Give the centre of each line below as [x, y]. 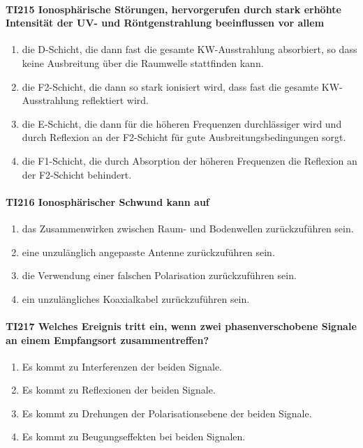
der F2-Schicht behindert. [77, 174]
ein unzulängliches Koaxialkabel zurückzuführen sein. [136, 298]
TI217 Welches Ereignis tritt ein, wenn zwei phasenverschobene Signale [181, 326]
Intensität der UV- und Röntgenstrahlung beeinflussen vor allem [165, 23]
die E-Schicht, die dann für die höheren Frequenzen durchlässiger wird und [182, 123]
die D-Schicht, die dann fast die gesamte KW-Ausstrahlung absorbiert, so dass [190, 49]
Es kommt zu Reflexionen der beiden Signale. [119, 390]
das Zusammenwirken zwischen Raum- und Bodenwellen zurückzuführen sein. [188, 228]
